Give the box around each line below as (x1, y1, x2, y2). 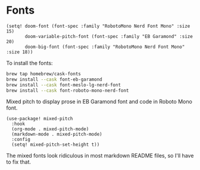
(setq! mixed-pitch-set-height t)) (11, 142, 100, 148)
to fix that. (6, 158, 32, 166)
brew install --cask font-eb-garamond (6, 76, 102, 82)
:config (11, 137, 31, 143)
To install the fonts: (6, 59, 53, 66)
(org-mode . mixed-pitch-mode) (11, 126, 89, 132)
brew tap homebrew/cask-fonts (6, 70, 82, 77)
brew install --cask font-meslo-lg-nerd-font (6, 82, 121, 88)
